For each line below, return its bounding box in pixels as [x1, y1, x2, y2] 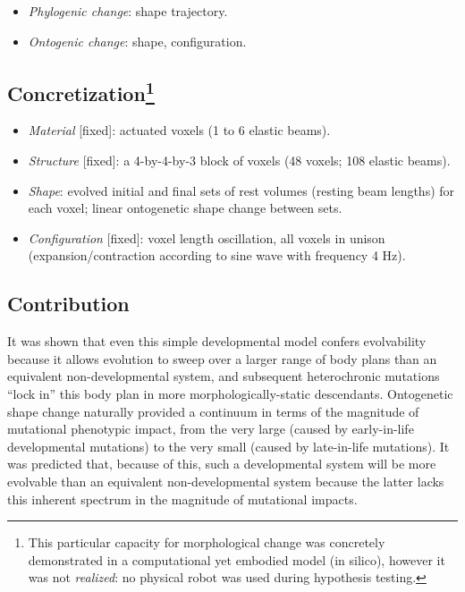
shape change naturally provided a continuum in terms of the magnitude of [7, 402, 419, 420]
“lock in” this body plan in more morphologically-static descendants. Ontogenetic [7, 384, 453, 402]
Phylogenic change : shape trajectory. [28, 2, 228, 20]
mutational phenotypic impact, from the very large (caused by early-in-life [7, 419, 414, 438]
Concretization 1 [7, 75, 155, 106]
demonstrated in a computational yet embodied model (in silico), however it [28, 550, 445, 569]
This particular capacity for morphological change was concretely [28, 533, 385, 552]
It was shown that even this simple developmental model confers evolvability [7, 332, 427, 351]
